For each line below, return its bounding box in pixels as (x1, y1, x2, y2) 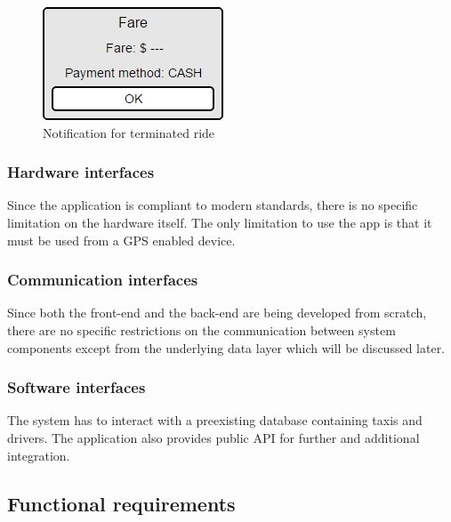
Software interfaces (7, 376, 146, 398)
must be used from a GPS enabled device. (7, 230, 236, 249)
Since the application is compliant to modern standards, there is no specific (7, 196, 418, 214)
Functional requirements (7, 489, 236, 517)
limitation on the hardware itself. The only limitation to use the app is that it (7, 213, 432, 231)
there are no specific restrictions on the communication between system (7, 321, 396, 339)
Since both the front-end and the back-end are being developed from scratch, (7, 303, 427, 322)
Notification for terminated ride (43, 123, 215, 141)
